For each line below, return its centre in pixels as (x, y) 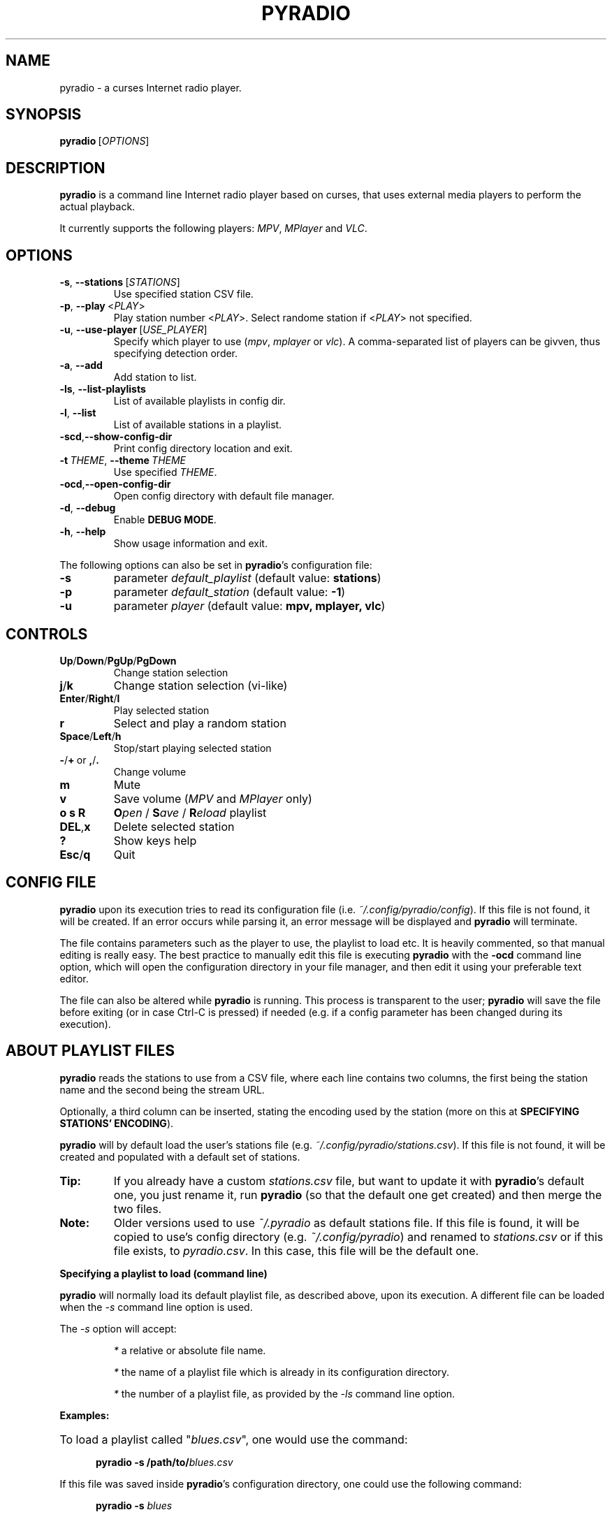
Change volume (150, 771)
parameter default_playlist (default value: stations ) (247, 578)
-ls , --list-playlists (103, 389)
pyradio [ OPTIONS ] (104, 141)
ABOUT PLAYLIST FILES (90, 1051)
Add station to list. (155, 377)
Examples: (85, 1415)
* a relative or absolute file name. (190, 1350)
